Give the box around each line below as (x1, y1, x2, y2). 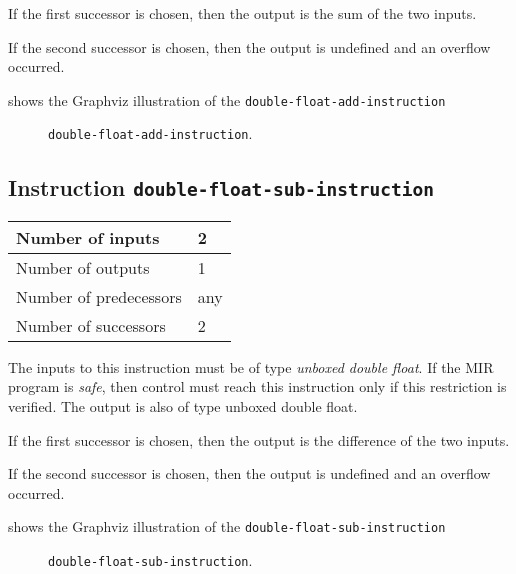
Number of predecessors (16, 284, 182, 308)
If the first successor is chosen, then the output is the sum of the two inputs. (8, 3, 477, 23)
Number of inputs (16, 225, 160, 249)
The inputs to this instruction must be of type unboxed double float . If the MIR (8, 356, 494, 377)
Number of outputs (16, 255, 150, 279)
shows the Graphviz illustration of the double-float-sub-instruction (8, 516, 446, 537)
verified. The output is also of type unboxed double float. (8, 396, 358, 417)
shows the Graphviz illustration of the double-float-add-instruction (8, 89, 446, 110)
